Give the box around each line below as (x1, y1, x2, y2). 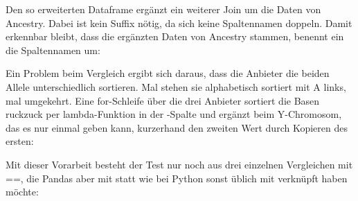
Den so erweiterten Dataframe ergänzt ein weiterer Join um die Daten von (6, 2, 321, 16)
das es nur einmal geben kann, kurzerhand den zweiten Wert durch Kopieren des (6, 120, 348, 134)
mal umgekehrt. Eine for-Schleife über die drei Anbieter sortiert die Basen (6, 93, 320, 107)
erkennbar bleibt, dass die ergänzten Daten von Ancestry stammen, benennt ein (6, 29, 344, 44)
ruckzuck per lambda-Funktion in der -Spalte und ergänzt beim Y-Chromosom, (6, 107, 342, 121)
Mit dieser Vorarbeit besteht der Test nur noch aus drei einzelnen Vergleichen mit (6, 157, 353, 171)
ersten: (6, 134, 34, 148)
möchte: (6, 184, 39, 199)
